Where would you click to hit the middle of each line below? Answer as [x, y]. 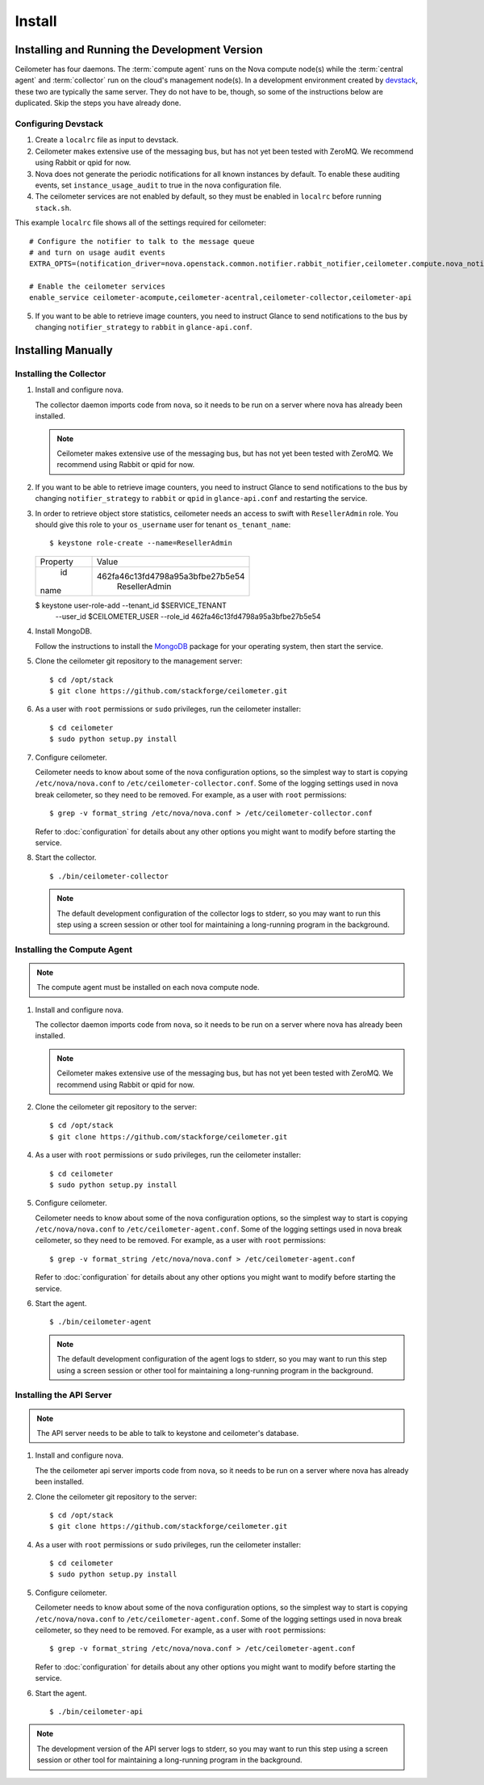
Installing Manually [64, 350]
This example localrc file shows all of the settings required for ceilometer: [140, 223]
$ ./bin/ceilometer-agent [101, 1322]
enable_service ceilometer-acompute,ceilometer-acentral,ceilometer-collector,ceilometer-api [221, 298]
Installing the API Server [63, 1396]
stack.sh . [53, 208]
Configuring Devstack [59, 124]
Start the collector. [66, 857]
